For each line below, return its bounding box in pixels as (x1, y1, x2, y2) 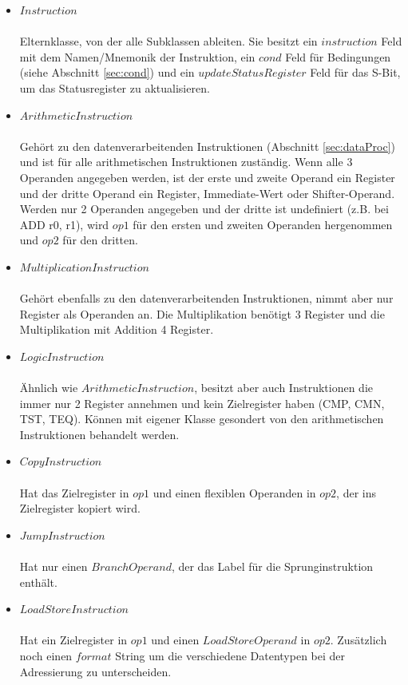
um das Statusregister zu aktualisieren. (19, 79, 210, 96)
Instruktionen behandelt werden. (19, 426, 180, 442)
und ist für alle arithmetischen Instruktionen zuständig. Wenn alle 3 (19, 153, 353, 170)
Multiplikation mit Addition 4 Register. (19, 321, 214, 338)
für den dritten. (62, 232, 138, 248)
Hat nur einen (19, 558, 88, 574)
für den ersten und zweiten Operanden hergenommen (133, 216, 393, 232)
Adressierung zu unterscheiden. (19, 663, 172, 679)
